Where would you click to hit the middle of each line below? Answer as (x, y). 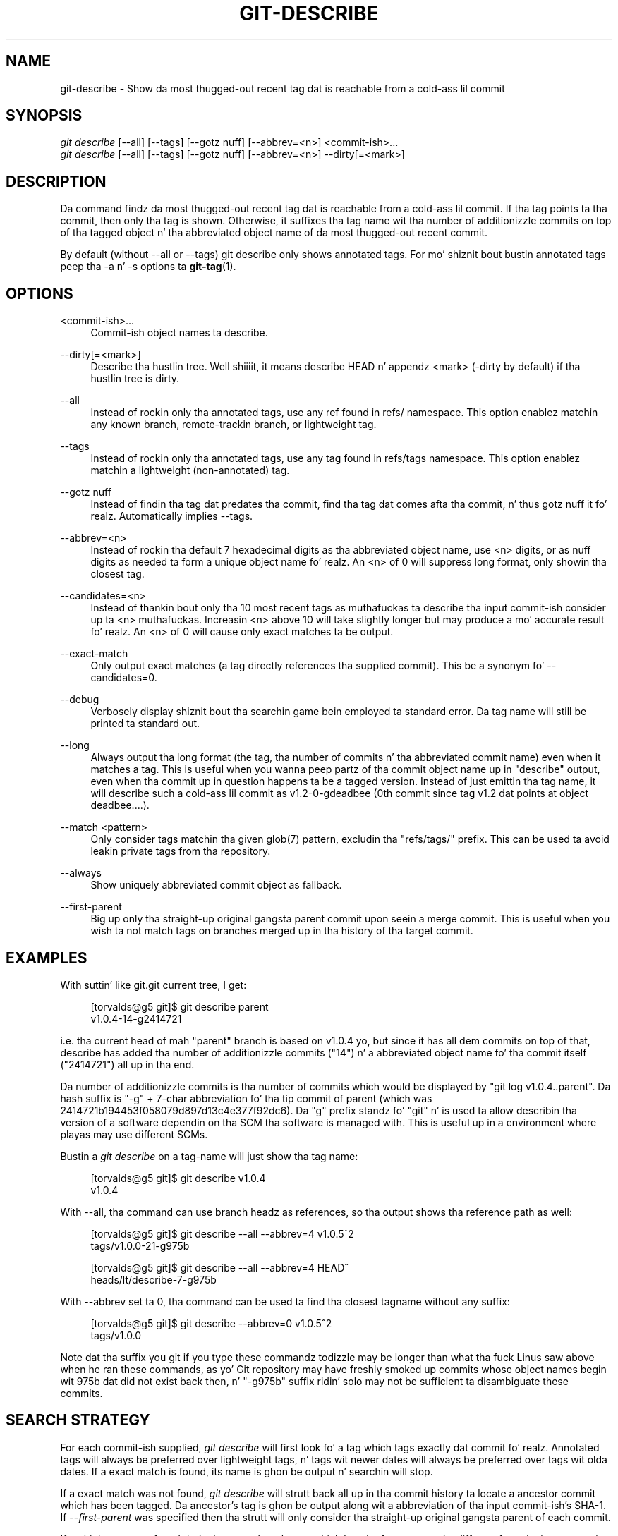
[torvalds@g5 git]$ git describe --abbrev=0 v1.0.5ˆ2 (211, 1323)
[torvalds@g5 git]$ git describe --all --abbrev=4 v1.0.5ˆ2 (222, 1233)
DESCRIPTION (56, 181)
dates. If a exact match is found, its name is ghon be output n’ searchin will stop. (247, 1471)
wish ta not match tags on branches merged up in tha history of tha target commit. (282, 931)
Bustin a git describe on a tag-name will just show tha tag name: (209, 1156)
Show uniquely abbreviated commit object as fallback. (216, 885)
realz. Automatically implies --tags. (172, 516)
